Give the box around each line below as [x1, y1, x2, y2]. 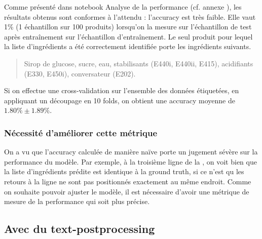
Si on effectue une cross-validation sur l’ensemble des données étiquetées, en [4, 85, 239, 96]
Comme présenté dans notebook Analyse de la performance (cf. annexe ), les [4, 2, 242, 12]
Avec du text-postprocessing [4, 221, 155, 236]
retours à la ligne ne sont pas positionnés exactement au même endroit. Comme [4, 176, 251, 186]
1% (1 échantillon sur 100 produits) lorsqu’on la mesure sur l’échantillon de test [4, 21, 252, 32]
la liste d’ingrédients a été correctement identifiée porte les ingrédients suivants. [4, 41, 251, 52]
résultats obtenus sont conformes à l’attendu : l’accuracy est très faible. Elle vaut [4, 11, 256, 22]
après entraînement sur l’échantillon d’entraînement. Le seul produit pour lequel [4, 31, 253, 42]
